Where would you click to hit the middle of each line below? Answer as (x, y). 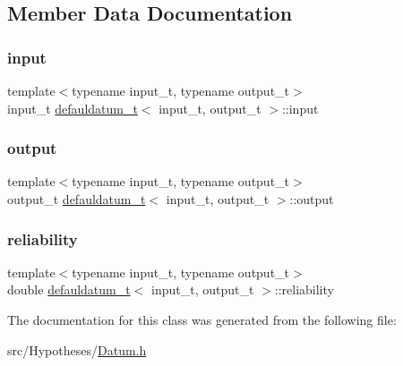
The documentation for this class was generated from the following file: (202, 319)
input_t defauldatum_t (73, 108)
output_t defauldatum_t (77, 199)
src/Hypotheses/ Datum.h (77, 349)
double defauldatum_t (69, 289)
